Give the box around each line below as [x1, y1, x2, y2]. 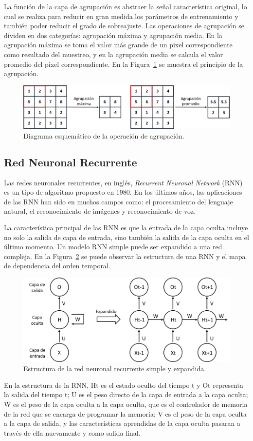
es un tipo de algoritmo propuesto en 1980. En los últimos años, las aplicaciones [4, 187, 242, 197]
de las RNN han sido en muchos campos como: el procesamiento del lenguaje [4, 196, 233, 206]
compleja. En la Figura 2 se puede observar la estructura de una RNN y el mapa [4, 251, 246, 261]
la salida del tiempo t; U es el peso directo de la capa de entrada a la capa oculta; [4, 389, 248, 400]
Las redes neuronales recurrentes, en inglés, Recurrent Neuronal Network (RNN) [4, 177, 243, 187]
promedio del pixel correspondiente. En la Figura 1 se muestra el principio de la [4, 59, 243, 69]
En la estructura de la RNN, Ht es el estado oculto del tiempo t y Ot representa [4, 380, 243, 390]
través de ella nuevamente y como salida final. [4, 427, 141, 438]
